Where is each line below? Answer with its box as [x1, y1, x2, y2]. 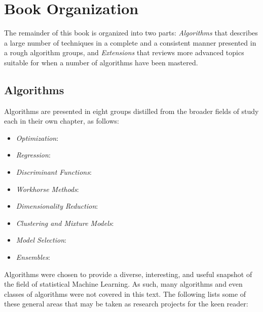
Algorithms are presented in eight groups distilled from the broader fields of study [4, 105, 259, 116]
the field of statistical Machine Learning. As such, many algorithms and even [4, 279, 243, 289]
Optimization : [16, 132, 59, 143]
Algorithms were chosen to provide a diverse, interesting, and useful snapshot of [4, 268, 252, 279]
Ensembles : [16, 252, 50, 262]
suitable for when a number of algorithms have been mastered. [4, 57, 198, 67]
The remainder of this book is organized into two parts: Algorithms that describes [4, 27, 258, 38]
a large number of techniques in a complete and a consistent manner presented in [4, 37, 256, 48]
